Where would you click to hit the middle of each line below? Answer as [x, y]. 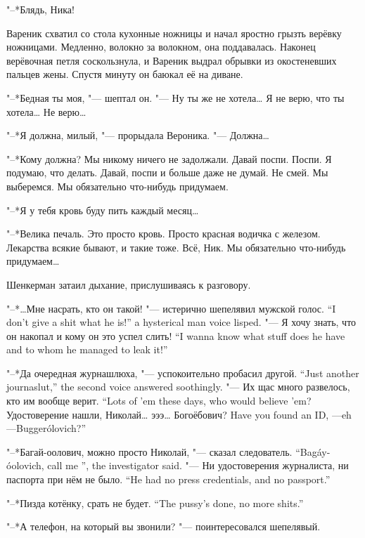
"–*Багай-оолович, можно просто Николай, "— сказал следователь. [149, 451]
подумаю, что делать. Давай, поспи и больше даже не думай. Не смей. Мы [167, 172]
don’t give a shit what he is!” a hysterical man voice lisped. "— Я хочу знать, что [181, 322]
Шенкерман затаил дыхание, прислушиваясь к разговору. [129, 284]
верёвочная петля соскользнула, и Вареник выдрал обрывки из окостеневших [172, 60]
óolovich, [25, 465]
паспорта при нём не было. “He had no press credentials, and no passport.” [168, 479]
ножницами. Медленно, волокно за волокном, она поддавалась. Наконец [161, 47]
